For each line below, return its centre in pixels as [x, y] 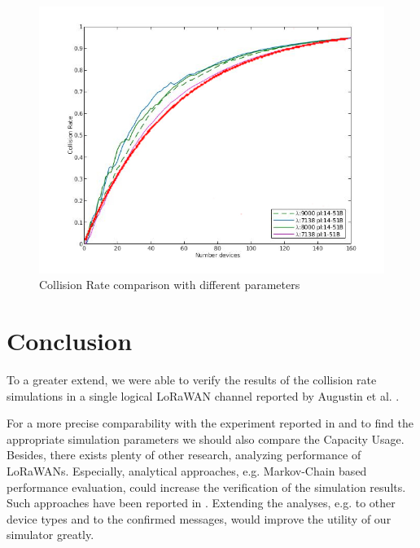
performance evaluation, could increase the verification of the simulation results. [206, 487]
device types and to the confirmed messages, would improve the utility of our [199, 518]
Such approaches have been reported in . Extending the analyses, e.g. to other [201, 503]
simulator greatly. [50, 535]
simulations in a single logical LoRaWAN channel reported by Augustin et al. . [203, 395]
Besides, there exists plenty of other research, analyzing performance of [184, 455]
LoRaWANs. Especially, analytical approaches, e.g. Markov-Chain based [187, 470]
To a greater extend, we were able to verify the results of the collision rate [192, 379]
